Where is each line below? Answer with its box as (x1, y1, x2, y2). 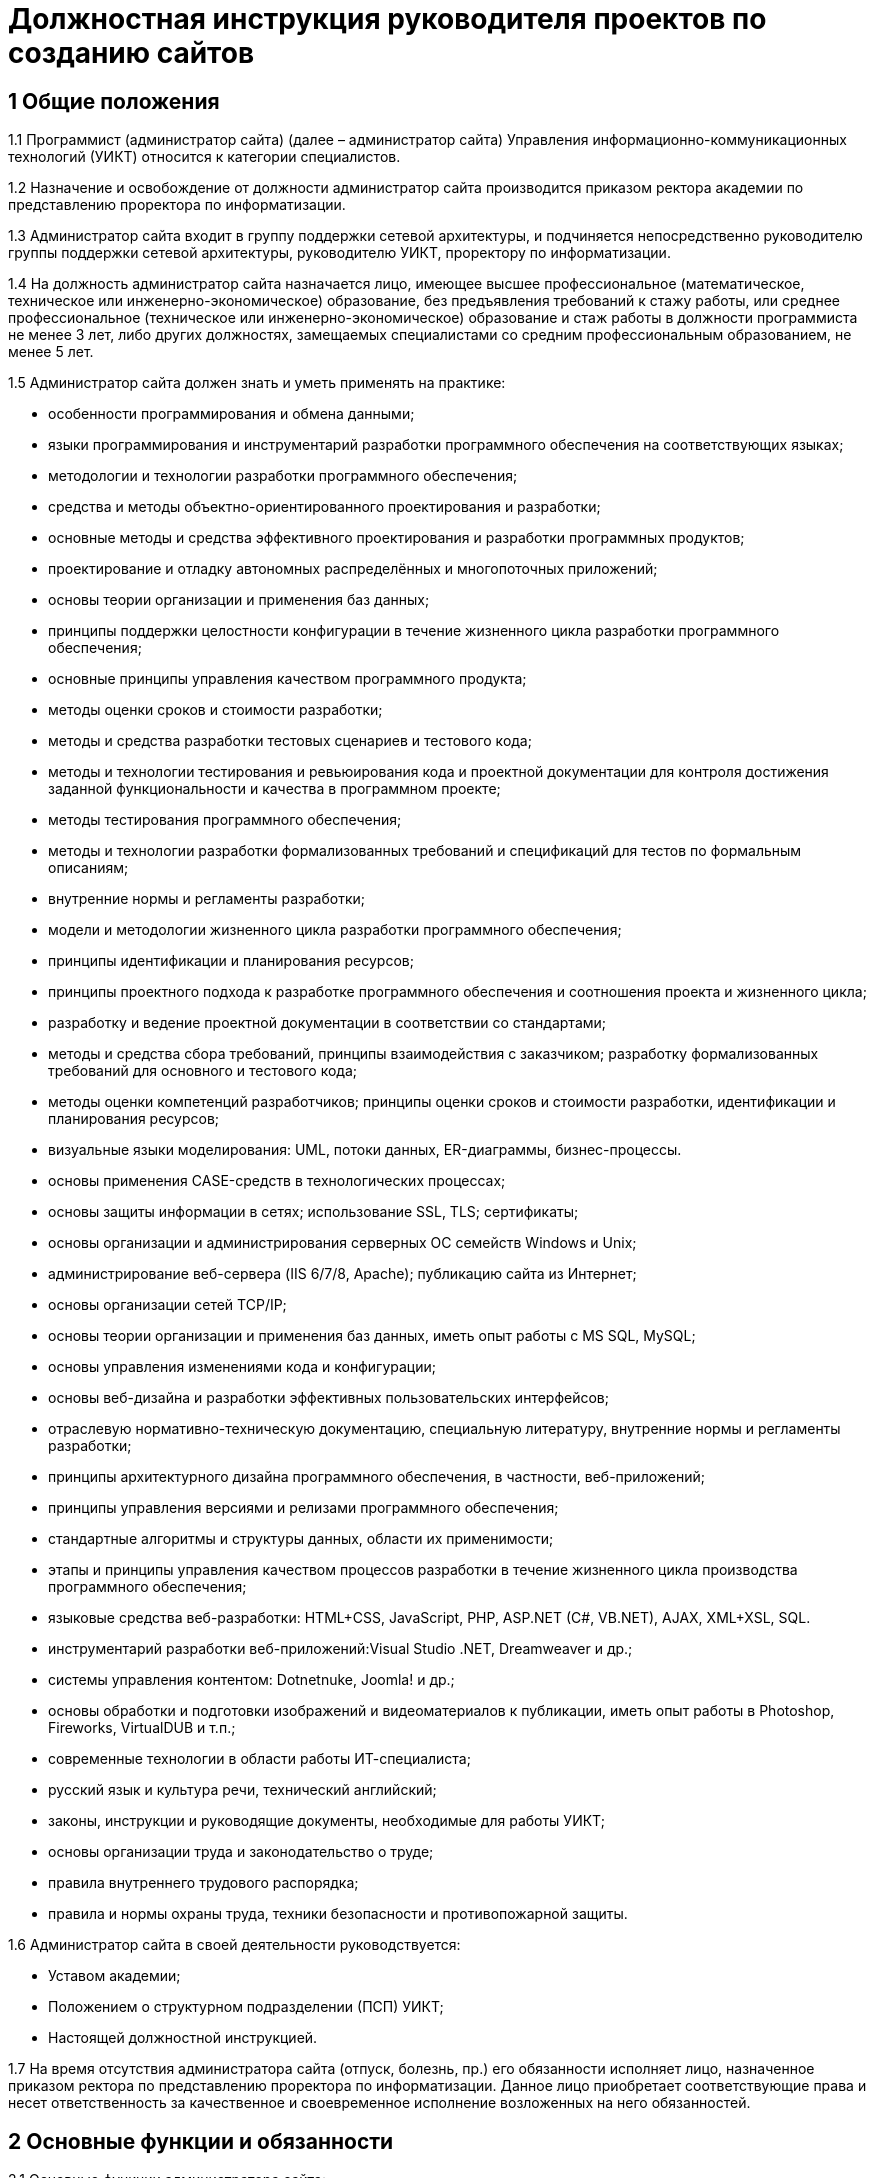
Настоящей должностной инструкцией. (48, 2029, 318, 2047)
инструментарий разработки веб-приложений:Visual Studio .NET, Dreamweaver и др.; (48, 1640, 633, 1658)
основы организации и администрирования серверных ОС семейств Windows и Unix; (48, 1234, 637, 1252)
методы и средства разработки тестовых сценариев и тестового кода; (48, 732, 532, 750)
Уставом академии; (48, 1967, 181, 1985)
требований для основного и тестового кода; (48, 1062, 357, 1080)
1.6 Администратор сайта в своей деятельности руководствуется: (8, 1936, 461, 1954)
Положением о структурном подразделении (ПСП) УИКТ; (48, 1998, 444, 2016)
